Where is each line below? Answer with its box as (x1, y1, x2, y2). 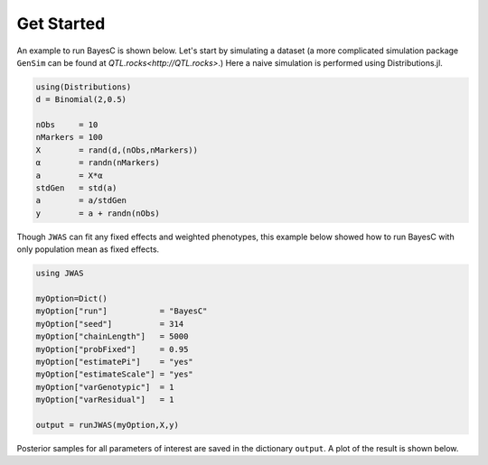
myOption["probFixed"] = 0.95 (35, 344, 189, 354)
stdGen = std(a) (35, 183, 117, 193)
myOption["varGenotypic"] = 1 (35, 382, 175, 392)
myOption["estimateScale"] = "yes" (35, 369, 193, 379)
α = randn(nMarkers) (35, 158, 160, 168)
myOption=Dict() (35, 293, 108, 303)
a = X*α (35, 170, 103, 181)
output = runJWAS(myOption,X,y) (35, 420, 180, 430)
